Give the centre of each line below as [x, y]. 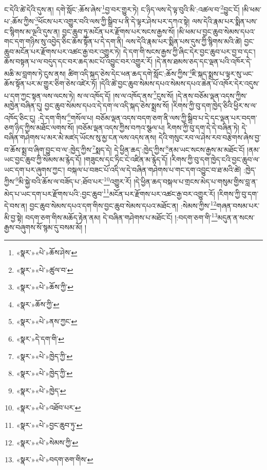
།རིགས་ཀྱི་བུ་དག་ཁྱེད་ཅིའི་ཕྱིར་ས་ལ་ [214, 105]
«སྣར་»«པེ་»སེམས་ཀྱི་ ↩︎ [47, 442]
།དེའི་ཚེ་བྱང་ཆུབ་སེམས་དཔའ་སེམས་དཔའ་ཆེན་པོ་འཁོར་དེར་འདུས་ [179, 83]
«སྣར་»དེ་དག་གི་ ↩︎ [40, 339]
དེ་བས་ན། [16, 205]
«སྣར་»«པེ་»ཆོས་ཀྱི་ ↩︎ [45, 287]
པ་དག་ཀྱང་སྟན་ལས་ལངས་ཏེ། [40, 95]
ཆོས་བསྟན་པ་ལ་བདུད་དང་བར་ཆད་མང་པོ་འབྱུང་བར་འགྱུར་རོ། [79, 61]
